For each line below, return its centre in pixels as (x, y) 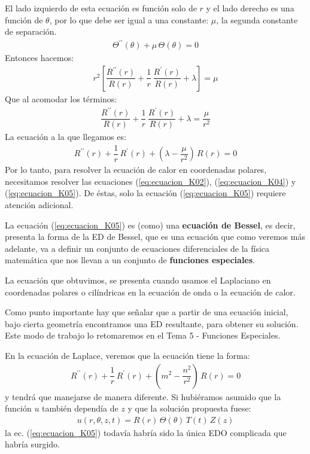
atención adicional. (39, 205)
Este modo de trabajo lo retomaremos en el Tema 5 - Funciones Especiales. (143, 335)
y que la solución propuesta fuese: (189, 408)
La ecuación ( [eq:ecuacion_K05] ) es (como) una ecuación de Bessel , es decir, (150, 225)
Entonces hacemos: (39, 58)
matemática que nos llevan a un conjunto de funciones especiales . (130, 260)
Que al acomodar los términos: (61, 98)
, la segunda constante (257, 19)
